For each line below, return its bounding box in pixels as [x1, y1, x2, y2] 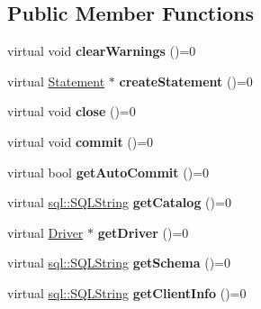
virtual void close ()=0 [7, 102, 136, 121]
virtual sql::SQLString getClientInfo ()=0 [7, 283, 247, 302]
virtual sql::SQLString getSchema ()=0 [7, 253, 230, 272]
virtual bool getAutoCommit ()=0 [7, 162, 210, 181]
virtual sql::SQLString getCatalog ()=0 [7, 193, 231, 212]
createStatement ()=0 [119, 71, 253, 90]
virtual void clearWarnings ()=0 [7, 41, 196, 60]
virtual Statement [7, 71, 105, 90]
